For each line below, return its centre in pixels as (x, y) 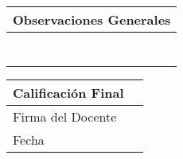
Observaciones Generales (92, 19)
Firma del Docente (65, 116)
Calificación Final (68, 93)
